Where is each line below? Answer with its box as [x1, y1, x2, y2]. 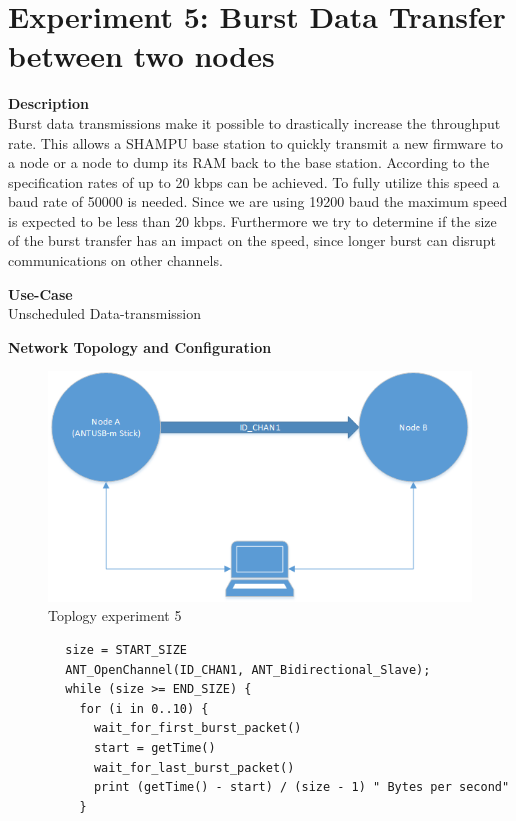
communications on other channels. [8, 250, 223, 271]
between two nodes [8, 35, 275, 76]
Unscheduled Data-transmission [8, 303, 202, 324]
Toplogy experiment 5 [48, 605, 182, 626]
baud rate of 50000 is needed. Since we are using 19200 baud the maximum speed [8, 191, 508, 212]
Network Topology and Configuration [8, 336, 272, 357]
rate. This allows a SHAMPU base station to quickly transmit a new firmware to [8, 132, 503, 153]
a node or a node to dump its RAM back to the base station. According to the [8, 152, 490, 173]
